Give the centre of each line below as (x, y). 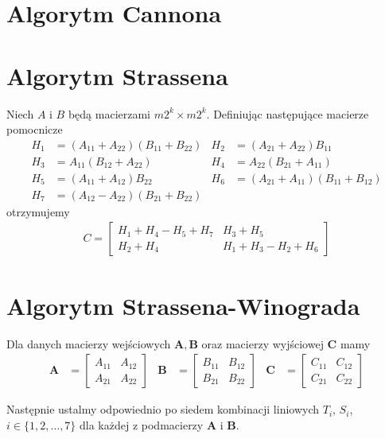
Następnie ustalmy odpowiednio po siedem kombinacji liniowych (163, 409)
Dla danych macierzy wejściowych (89, 343)
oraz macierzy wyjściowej (262, 343)
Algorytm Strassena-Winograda (183, 305)
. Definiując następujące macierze (288, 113)
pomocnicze (35, 129)
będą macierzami (109, 113)
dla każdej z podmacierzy (142, 424)
